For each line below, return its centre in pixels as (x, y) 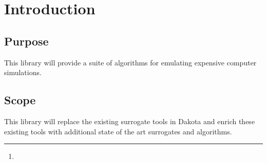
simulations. (23, 72)
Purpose (26, 41)
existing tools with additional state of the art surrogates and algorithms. (118, 131)
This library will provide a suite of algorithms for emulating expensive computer (130, 62)
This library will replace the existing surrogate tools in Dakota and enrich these (130, 121)
